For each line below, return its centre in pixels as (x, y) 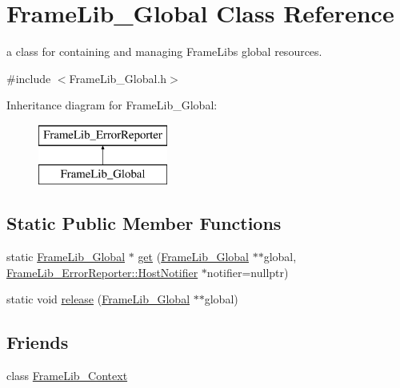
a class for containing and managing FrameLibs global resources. (164, 51)
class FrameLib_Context (67, 376)
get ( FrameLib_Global (193, 257)
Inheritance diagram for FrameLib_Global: (112, 105)
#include (29, 78)
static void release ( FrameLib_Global (98, 299)
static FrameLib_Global (66, 257)
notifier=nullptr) (248, 272)
